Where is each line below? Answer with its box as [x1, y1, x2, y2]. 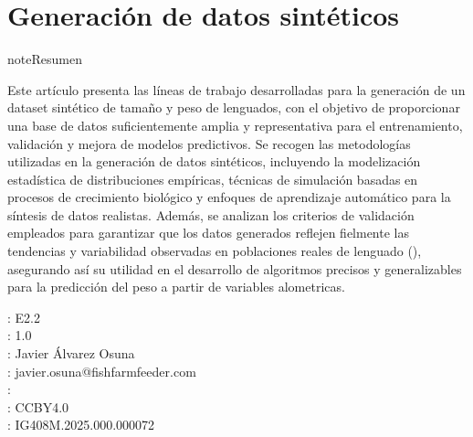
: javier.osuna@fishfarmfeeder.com [7, 361, 196, 380]
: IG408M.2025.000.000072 [7, 415, 155, 434]
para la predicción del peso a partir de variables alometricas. [7, 277, 345, 296]
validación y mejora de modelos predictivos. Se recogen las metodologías [7, 133, 411, 153]
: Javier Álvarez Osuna [7, 344, 135, 363]
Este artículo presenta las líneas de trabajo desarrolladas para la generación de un [7, 80, 466, 99]
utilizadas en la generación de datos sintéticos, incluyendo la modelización [7, 152, 421, 171]
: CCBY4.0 [7, 397, 69, 416]
